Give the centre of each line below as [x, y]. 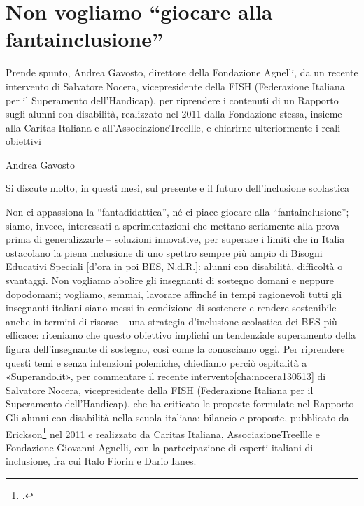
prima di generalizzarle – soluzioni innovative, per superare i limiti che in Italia [175, 239]
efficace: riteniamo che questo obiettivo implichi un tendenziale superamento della [181, 335]
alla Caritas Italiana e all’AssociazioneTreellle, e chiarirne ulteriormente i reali [173, 127]
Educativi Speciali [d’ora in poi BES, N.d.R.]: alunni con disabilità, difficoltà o [174, 266]
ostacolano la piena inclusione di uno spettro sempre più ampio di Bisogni [164, 252]
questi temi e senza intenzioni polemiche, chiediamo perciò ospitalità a [156, 362]
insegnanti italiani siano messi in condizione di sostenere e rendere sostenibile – [175, 308]
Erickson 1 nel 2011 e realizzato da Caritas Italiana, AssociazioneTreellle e [163, 433]
